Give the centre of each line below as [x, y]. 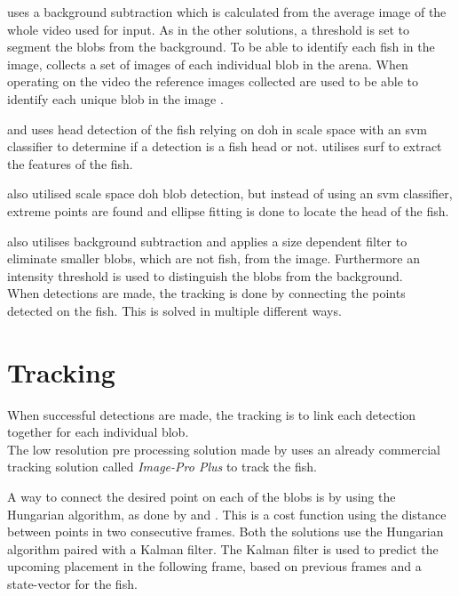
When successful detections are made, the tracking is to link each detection [212, 414]
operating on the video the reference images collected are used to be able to [213, 81]
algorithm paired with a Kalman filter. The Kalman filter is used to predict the [223, 548]
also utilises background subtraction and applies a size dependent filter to [207, 241]
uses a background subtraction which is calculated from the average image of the [227, 12]
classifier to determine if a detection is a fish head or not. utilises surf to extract [225, 146]
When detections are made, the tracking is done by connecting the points [206, 293]
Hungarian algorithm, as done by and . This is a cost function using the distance [227, 514]
